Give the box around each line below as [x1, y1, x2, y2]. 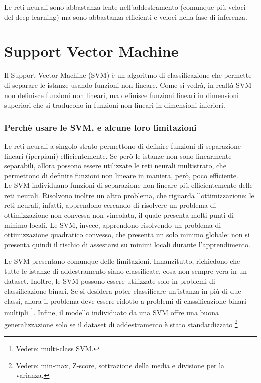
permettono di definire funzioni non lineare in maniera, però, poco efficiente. [4, 170, 238, 180]
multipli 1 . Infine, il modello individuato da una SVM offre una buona [4, 306, 219, 318]
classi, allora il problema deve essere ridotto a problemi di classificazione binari [4, 295, 246, 306]
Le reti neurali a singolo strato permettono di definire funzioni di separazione [4, 140, 241, 151]
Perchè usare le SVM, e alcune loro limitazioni [4, 121, 197, 133]
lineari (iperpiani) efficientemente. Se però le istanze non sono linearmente [4, 150, 232, 161]
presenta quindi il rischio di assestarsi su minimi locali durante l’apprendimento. [4, 239, 250, 249]
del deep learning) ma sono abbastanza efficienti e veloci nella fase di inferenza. [4, 11, 247, 22]
